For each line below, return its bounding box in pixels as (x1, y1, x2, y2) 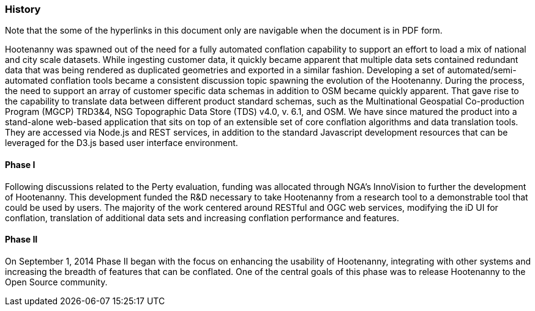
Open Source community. (5, 276, 108, 287)
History (5, 3, 41, 15)
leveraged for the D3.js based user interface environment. (5, 137, 238, 148)
